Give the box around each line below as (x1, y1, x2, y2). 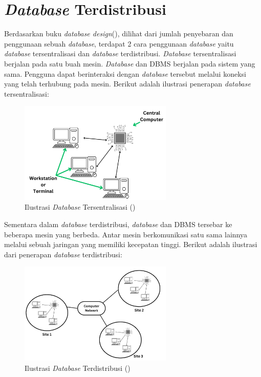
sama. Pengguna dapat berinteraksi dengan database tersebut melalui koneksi (4, 68, 246, 79)
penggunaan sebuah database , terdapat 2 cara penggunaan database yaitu (4, 38, 234, 49)
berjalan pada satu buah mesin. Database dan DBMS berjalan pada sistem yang (4, 58, 255, 69)
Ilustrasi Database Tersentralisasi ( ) (25, 202, 136, 212)
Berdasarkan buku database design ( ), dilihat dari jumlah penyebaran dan (4, 28, 233, 39)
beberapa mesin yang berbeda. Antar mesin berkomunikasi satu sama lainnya (4, 229, 248, 239)
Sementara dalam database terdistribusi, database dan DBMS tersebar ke (4, 219, 232, 230)
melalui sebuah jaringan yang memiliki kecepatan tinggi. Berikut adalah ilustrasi (4, 239, 257, 250)
